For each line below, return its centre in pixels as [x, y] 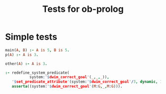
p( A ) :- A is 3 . [22, 55]
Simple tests [31, 37]
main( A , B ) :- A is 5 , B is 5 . [37, 50]
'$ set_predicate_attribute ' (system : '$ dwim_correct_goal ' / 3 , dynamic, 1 [87, 82]
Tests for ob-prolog [83, 9]
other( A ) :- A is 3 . [26, 64]
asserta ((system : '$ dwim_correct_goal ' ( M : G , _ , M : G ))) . [67, 87]
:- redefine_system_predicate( [37, 73]
